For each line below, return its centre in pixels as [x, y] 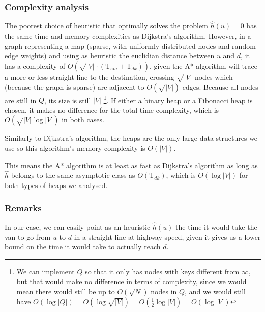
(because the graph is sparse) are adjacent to [75, 87]
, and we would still [215, 291]
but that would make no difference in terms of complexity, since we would [131, 281]
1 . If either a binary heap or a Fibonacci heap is [178, 99]
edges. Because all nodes [220, 87]
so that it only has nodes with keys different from [162, 271]
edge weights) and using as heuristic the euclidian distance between [110, 56]
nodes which [214, 76]
